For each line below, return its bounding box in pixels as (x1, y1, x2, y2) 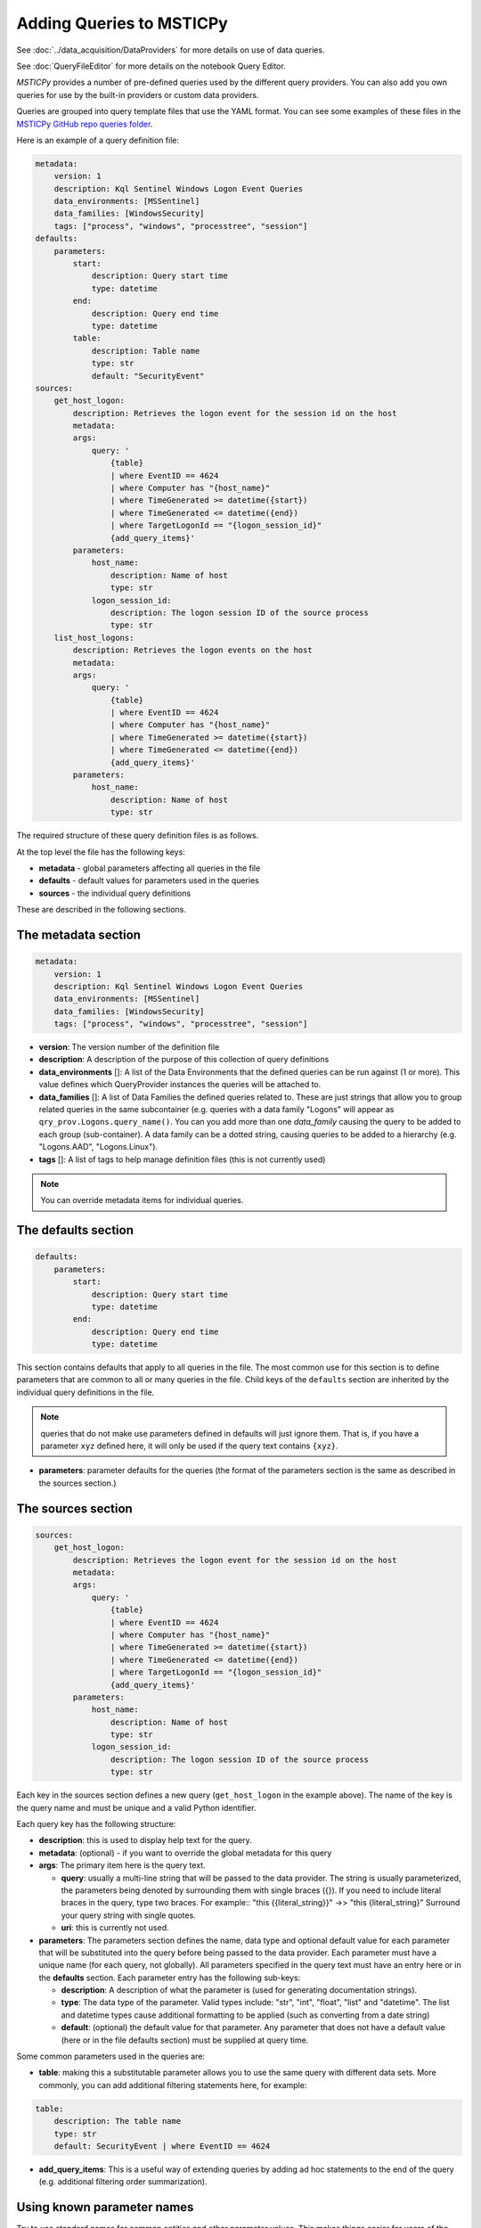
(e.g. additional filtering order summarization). (38, 2176, 208, 2187)
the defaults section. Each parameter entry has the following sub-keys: (38, 1972, 301, 1983)
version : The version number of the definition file (38, 1042, 220, 1053)
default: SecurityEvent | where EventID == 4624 (53, 2141, 271, 2151)
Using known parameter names (16, 2199, 194, 2215)
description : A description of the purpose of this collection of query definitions (38, 1054, 330, 1065)
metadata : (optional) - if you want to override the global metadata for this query (38, 1847, 332, 1858)
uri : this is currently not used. (61, 1922, 169, 1933)
